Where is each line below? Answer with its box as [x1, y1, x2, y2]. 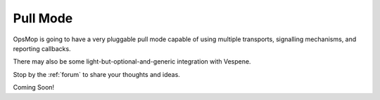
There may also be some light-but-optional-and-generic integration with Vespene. [13, 57, 251, 66]
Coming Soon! [13, 83, 55, 92]
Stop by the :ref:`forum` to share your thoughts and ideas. [13, 70, 181, 78]
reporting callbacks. [13, 44, 71, 52]
